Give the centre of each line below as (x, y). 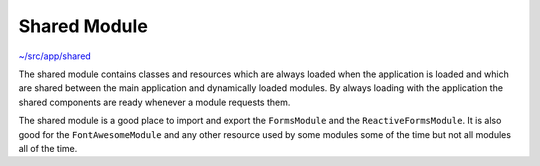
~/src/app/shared (55, 56)
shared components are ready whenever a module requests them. (154, 102)
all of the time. (48, 148)
